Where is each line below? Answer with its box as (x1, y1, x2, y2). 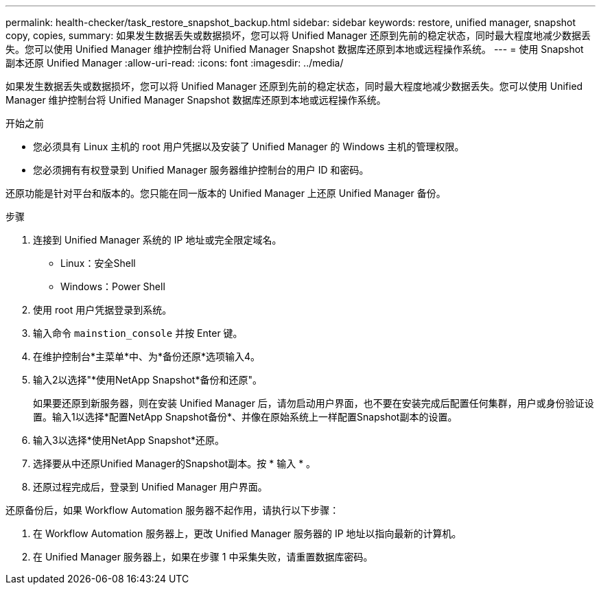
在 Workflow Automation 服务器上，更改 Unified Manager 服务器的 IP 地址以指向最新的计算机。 (33, 528, 462, 539)
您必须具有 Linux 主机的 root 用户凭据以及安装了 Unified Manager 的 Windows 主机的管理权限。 (33, 141, 464, 152)
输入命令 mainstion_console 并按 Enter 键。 (33, 327, 243, 339)
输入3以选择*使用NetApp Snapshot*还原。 (33, 434, 225, 446)
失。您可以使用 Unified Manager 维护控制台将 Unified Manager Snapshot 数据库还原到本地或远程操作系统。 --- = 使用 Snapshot (5, 43, 584, 55)
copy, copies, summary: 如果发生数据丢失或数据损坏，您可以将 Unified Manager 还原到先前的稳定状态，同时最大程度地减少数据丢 (5, 29, 591, 41)
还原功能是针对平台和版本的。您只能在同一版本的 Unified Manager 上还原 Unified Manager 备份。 (5, 187, 446, 199)
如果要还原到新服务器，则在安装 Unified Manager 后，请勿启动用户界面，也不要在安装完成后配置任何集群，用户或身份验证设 (33, 397, 594, 409)
